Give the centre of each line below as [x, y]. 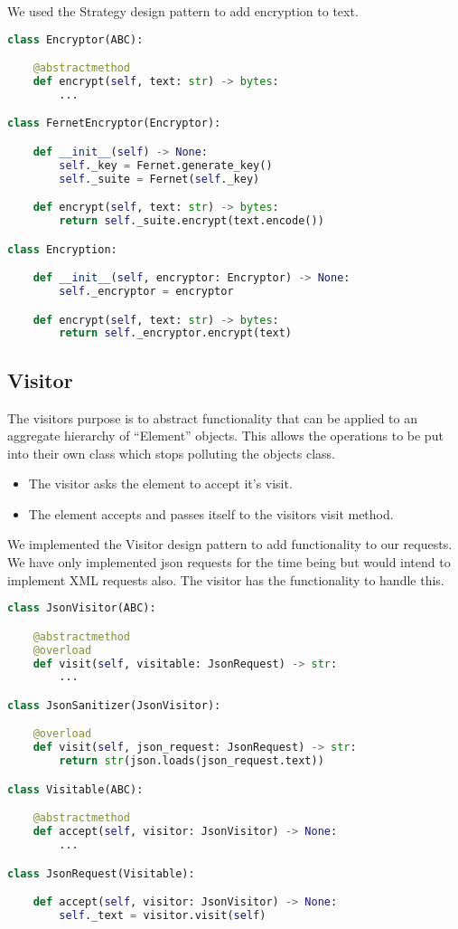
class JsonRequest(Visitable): [101, 873]
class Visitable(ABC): [75, 789]
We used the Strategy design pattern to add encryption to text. [183, 11]
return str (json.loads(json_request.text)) [192, 761]
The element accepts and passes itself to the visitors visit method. [211, 513]
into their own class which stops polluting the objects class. [172, 453]
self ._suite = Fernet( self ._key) [159, 179]
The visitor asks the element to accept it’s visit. [160, 483]
